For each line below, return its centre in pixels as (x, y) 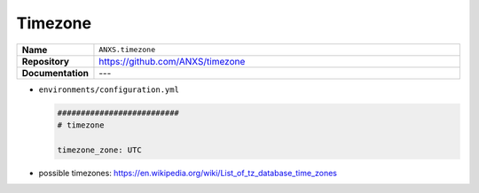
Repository (46, 61)
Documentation (55, 73)
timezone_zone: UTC (99, 150)
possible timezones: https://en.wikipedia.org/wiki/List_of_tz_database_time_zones (188, 173)
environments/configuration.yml (109, 89)
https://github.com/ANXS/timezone (172, 61)
